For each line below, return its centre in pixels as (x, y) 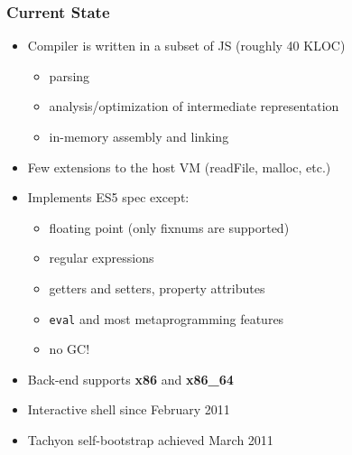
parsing (69, 75)
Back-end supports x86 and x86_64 (130, 379)
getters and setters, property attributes (157, 288)
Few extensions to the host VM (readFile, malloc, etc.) (179, 167)
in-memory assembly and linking (139, 136)
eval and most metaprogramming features (167, 318)
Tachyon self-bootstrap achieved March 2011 (150, 440)
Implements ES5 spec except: (108, 197)
